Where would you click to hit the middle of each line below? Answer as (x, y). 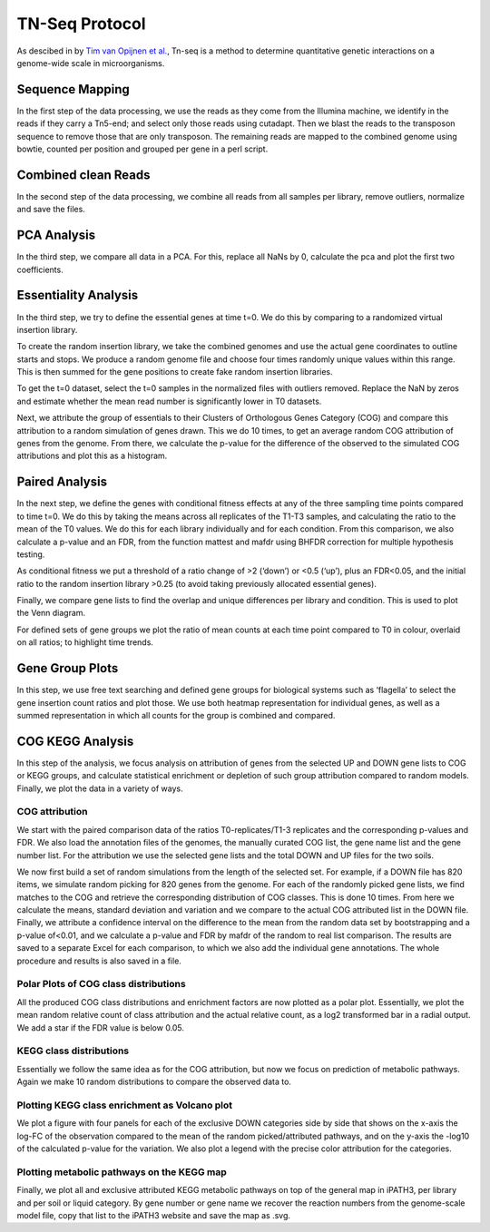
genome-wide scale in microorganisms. (91, 63)
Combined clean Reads (83, 175)
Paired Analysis (62, 482)
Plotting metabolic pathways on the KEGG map (122, 1172)
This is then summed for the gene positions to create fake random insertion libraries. (175, 372)
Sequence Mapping (73, 89)
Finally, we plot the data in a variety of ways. (100, 788)
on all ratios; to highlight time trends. (85, 642)
